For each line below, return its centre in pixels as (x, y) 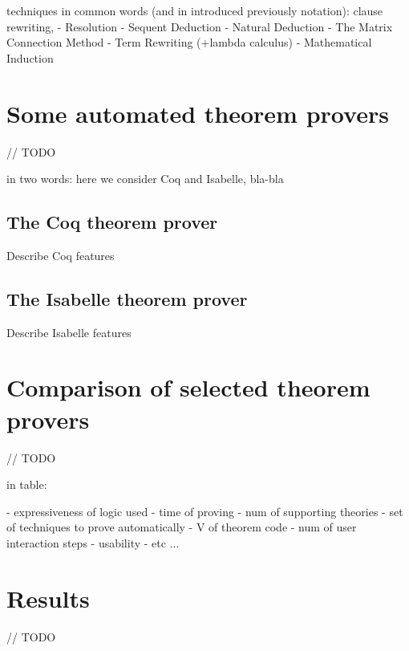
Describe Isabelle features (69, 332)
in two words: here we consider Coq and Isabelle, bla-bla (145, 179)
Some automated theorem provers (198, 113)
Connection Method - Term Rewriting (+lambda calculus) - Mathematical (189, 42)
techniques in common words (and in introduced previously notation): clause (195, 10)
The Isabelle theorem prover (127, 298)
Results (48, 598)
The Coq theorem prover (112, 222)
